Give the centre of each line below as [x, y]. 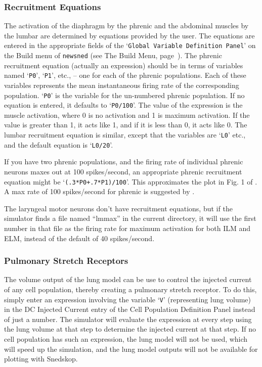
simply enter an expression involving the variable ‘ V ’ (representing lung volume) [127, 299]
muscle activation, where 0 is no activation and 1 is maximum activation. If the [127, 114]
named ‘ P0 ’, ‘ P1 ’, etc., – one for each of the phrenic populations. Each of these [125, 75]
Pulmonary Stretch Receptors [66, 261]
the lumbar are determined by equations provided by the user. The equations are [129, 35]
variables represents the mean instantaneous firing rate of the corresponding [122, 85]
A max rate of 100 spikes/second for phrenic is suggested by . [99, 191]
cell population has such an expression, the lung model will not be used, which [126, 339]
